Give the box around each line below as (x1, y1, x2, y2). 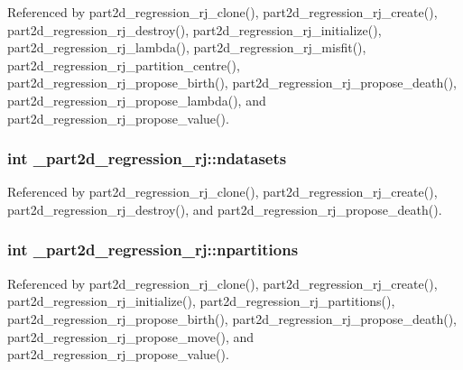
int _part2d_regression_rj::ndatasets (7, 147, 287, 170)
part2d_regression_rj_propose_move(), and (7, 327, 255, 346)
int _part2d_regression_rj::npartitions (7, 238, 299, 261)
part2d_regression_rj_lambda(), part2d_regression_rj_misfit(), (7, 38, 366, 57)
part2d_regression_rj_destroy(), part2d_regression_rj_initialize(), (7, 20, 382, 39)
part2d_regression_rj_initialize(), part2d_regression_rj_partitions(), (7, 291, 395, 310)
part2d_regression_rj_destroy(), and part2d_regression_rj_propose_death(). (7, 199, 442, 218)
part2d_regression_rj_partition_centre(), (7, 55, 240, 74)
